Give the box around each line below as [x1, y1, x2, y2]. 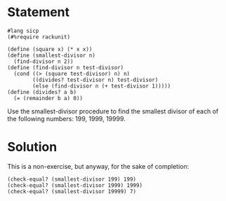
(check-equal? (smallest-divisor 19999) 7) [7, 188, 137, 195]
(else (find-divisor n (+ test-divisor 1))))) [32, 82, 171, 90]
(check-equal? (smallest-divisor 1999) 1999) [7, 181, 142, 189]
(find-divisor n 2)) [13, 57, 74, 65]
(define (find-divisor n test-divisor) [7, 64, 124, 71]
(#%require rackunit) [7, 33, 71, 41]
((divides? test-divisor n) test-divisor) [32, 76, 159, 83]
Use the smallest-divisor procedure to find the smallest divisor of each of [7, 106, 219, 116]
